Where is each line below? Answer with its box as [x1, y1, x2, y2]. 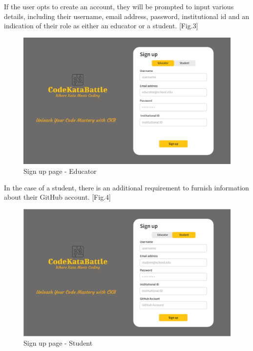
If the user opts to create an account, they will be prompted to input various [4, 1, 234, 11]
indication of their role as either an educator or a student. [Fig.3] [4, 21, 198, 31]
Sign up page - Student [23, 338, 93, 348]
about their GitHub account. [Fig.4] [4, 192, 111, 202]
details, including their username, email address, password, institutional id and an [4, 11, 250, 21]
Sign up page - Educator [23, 165, 97, 176]
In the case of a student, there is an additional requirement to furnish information [4, 182, 249, 192]
